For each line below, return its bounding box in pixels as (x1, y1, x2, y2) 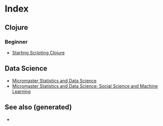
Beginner (5, 38, 28, 45)
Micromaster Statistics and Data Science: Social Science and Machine (12, 83, 158, 89)
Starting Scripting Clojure (12, 49, 65, 55)
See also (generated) (5, 103, 72, 111)
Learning (12, 88, 31, 94)
